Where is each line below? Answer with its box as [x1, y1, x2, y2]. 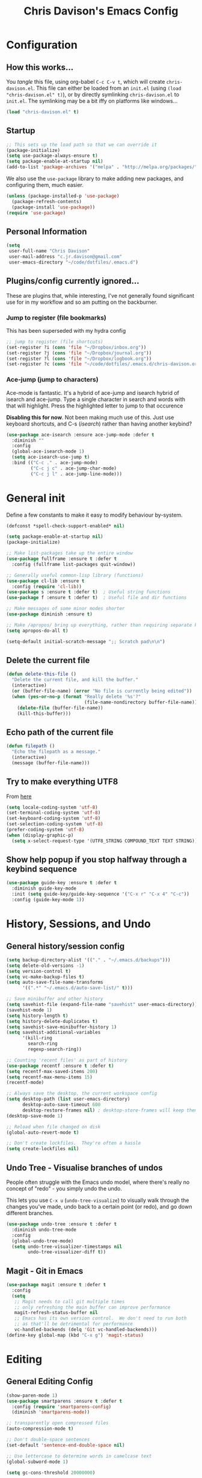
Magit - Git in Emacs [6, 1266, 84, 1276]
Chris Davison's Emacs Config [23, 4, 179, 18]
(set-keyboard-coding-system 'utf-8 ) [6, 816, 101, 822]
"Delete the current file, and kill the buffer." [11, 677, 138, 683]
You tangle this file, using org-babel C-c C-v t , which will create [6, 78, 165, 85]
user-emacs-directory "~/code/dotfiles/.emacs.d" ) [8, 259, 138, 265]
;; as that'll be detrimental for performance [14, 1321, 133, 1327]
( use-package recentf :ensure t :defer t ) [6, 1063, 114, 1069]
